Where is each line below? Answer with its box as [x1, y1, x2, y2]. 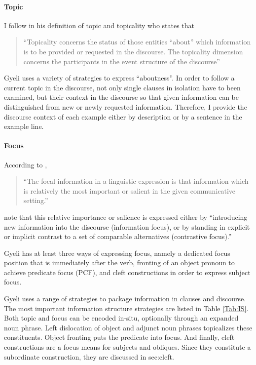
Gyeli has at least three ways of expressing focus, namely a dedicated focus [4, 247, 230, 258]
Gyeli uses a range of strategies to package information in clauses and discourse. [4, 293, 246, 304]
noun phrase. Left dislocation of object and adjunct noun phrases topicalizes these [4, 322, 253, 332]
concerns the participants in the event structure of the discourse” [23, 56, 220, 66]
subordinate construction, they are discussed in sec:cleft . [4, 351, 174, 362]
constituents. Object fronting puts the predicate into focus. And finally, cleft [4, 332, 235, 342]
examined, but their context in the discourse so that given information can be [4, 92, 239, 102]
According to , [4, 159, 47, 169]
